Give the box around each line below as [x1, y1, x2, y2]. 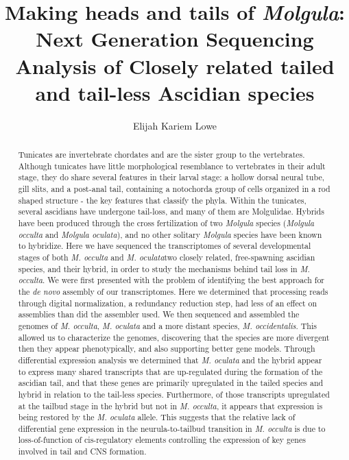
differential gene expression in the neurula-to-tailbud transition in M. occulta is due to [18, 422, 326, 434]
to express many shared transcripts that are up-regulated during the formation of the [18, 365, 323, 377]
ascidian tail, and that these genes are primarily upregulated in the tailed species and [18, 377, 324, 389]
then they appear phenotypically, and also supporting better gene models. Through [18, 343, 315, 354]
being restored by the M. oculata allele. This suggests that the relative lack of [18, 411, 296, 423]
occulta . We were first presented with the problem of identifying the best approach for [18, 274, 325, 286]
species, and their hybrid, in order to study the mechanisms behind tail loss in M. [18, 263, 310, 274]
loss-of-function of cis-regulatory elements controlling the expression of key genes [18, 434, 306, 446]
